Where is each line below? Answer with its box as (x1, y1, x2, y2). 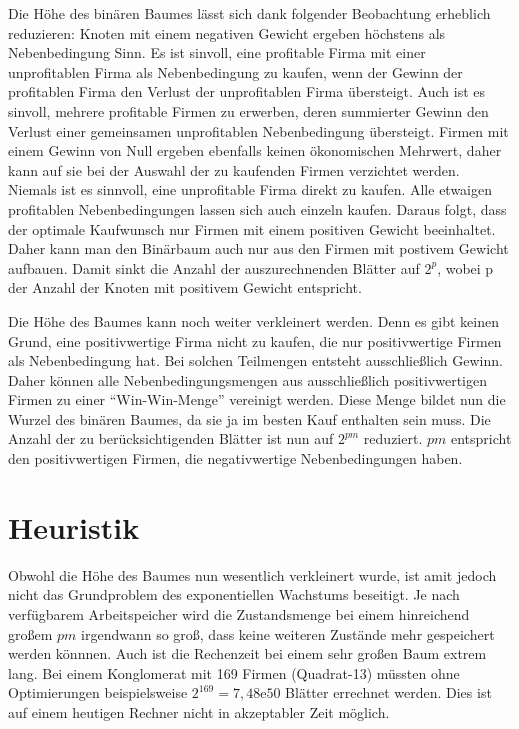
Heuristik (8, 506, 140, 547)
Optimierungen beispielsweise (8, 682, 188, 703)
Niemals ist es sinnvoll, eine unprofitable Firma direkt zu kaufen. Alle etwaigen (8, 179, 493, 200)
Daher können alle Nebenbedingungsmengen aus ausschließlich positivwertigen (8, 369, 488, 390)
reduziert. (363, 428, 423, 449)
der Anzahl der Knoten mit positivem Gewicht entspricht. (8, 277, 362, 298)
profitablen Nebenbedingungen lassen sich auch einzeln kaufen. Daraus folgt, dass (8, 198, 507, 219)
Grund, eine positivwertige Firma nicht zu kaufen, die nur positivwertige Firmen (8, 330, 502, 351)
